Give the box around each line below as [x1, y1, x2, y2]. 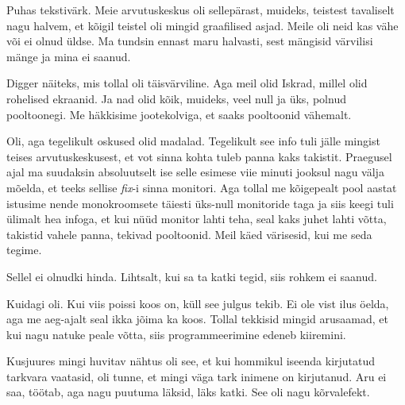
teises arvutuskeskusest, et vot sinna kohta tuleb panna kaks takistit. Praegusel [6, 148, 392, 164]
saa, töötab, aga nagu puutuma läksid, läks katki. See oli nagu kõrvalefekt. [6, 384, 370, 400]
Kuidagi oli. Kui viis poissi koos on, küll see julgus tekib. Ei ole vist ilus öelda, [6, 295, 389, 311]
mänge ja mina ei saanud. [6, 48, 131, 64]
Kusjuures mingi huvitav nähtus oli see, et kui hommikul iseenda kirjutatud [6, 353, 376, 369]
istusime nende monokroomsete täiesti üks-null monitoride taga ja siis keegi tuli [6, 195, 394, 211]
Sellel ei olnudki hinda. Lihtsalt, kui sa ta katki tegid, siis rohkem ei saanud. [6, 268, 377, 284]
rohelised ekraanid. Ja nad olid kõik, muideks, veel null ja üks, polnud [6, 90, 346, 106]
